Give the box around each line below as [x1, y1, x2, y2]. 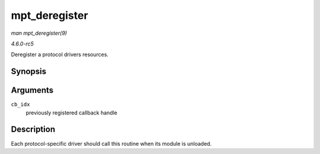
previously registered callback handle [25, 109, 118, 116]
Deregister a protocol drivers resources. [11, 51, 109, 58]
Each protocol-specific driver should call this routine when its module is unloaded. [11, 140, 212, 147]
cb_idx [11, 101, 30, 108]
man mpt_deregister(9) [11, 30, 68, 37]
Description [11, 124, 56, 135]
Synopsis [11, 67, 47, 77]
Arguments [11, 86, 54, 96]
